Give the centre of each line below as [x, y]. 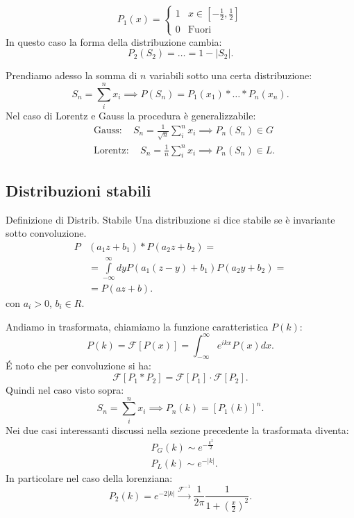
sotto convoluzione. [46, 233]
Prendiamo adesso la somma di [71, 75]
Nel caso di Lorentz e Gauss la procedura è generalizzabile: [131, 115]
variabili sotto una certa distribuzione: [231, 75]
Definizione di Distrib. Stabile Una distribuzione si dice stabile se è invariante [170, 219]
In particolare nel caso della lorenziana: [89, 477]
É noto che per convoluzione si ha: [78, 366]
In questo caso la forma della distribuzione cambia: [114, 41]
